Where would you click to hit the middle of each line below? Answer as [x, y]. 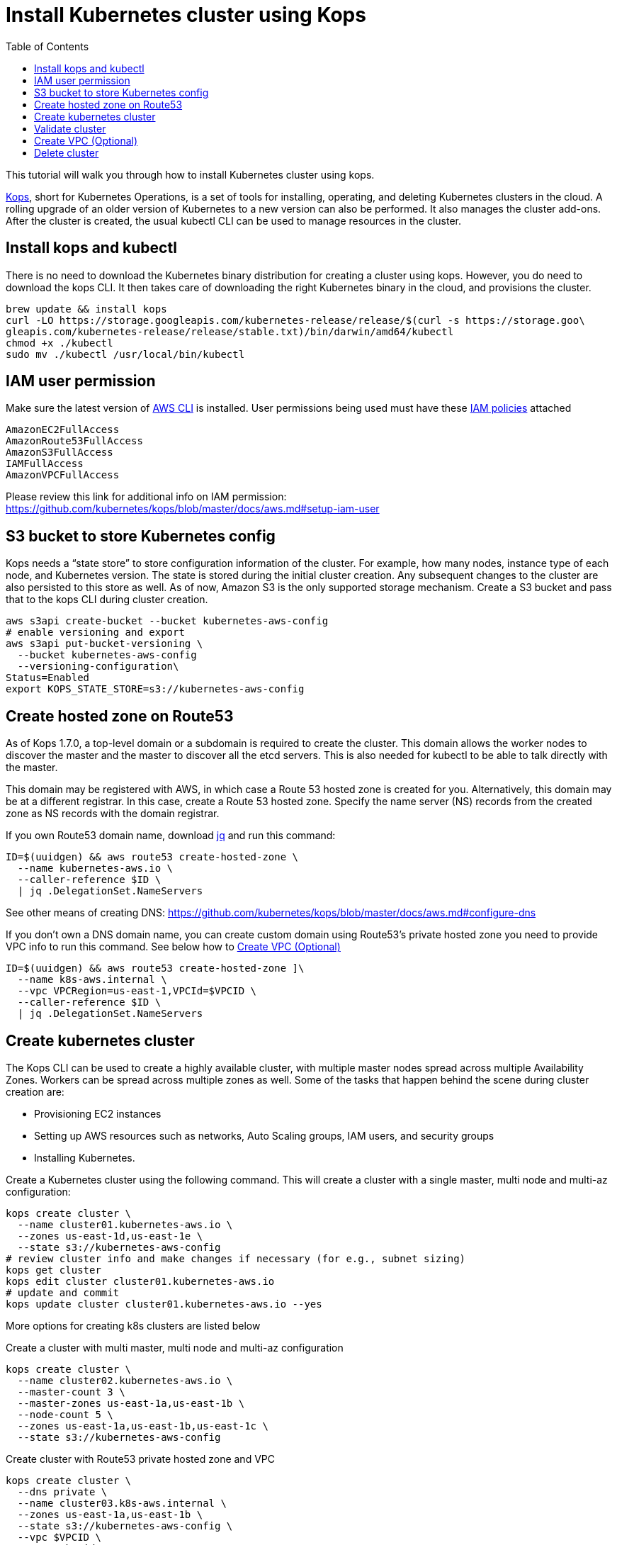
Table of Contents [47, 46]
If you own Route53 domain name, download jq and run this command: [171, 836]
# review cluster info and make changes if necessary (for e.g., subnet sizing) [236, 1258]
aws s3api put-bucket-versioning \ [104, 644]
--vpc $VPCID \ [59, 1537]
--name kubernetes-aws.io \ [95, 869]
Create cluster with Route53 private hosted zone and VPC [140, 1459]
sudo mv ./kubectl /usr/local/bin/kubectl [125, 354]
